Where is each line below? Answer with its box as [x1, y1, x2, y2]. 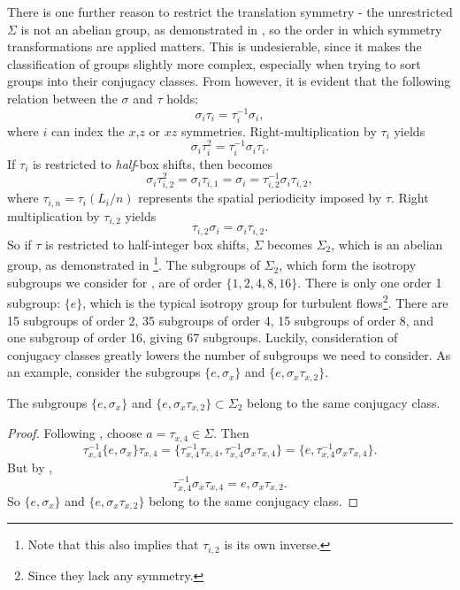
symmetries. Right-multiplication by [180, 121, 377, 140]
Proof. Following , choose [7, 424, 142, 442]
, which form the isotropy [279, 256, 417, 274]
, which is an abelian [331, 234, 443, 253]
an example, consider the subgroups [7, 363, 201, 381]
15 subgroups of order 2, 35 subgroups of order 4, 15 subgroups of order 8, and [7, 310, 433, 329]
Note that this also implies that [27, 535, 199, 554]
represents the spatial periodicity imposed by [138, 188, 382, 207]
